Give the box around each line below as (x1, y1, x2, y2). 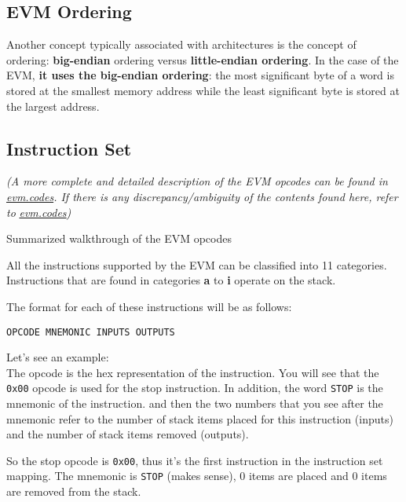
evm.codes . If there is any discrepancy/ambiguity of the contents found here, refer (6, 188, 398, 204)
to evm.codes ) (6, 203, 71, 220)
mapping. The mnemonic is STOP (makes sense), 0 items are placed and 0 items (6, 467, 387, 484)
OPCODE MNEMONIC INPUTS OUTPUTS (6, 326, 175, 338)
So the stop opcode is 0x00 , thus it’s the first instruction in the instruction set (6, 452, 383, 468)
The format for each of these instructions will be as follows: (6, 298, 292, 314)
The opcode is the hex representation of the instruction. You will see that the (6, 364, 379, 380)
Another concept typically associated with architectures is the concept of (6, 36, 357, 53)
